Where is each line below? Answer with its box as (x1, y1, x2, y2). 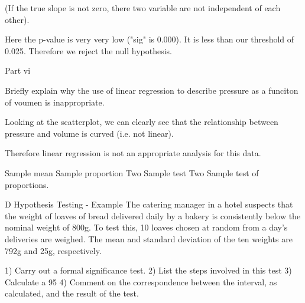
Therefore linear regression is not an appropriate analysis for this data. (5, 147, 261, 159)
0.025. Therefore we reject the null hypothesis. (5, 44, 172, 57)
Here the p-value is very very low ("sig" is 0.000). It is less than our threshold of (5, 33, 294, 45)
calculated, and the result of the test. (5, 287, 139, 299)
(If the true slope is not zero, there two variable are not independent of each (5, 2, 281, 14)
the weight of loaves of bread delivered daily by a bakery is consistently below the (5, 209, 301, 222)
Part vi (5, 64, 31, 77)
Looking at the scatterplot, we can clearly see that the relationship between (5, 116, 278, 128)
